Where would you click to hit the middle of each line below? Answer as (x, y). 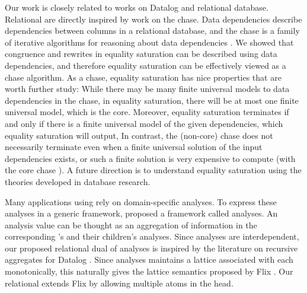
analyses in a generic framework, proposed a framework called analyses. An (141, 213)
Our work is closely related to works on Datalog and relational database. (137, 7)
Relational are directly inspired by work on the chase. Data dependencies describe (153, 19)
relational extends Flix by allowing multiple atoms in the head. (119, 283)
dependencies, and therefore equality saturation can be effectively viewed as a (145, 65)
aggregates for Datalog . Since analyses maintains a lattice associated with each (149, 259)
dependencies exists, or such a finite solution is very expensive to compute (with (150, 158)
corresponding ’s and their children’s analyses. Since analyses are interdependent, (152, 236)
